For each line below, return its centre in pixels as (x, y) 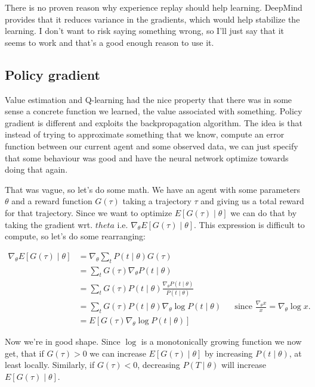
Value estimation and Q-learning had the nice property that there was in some (149, 99)
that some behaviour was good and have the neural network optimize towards (147, 157)
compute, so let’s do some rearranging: (75, 236)
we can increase (118, 353)
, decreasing (159, 365)
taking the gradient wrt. (49, 224)
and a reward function (52, 201)
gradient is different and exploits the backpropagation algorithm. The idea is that (154, 122)
